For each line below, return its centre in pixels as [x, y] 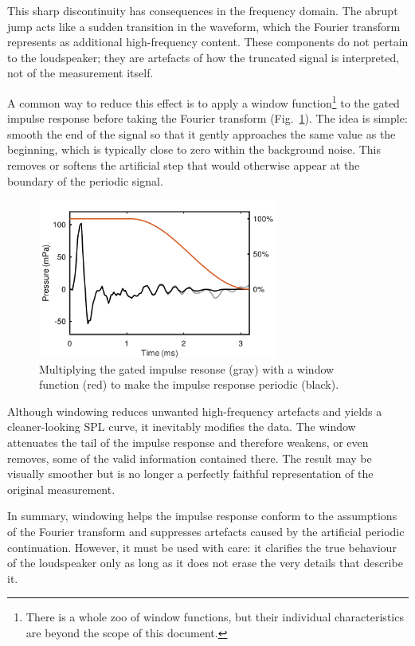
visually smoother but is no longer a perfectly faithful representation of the [190, 474]
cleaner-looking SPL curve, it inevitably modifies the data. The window [182, 427]
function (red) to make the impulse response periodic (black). [189, 384]
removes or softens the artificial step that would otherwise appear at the [184, 165]
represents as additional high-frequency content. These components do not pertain [208, 42]
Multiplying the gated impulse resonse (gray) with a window [187, 368]
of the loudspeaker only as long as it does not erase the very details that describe [205, 563]
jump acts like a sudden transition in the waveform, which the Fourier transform [204, 26]
